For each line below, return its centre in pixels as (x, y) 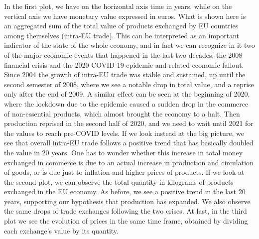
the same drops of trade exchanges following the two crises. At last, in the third (126, 211)
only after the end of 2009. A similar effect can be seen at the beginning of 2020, (127, 94)
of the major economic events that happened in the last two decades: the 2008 (123, 55)
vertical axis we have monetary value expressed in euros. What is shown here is (125, 16)
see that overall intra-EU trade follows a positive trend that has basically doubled (129, 143)
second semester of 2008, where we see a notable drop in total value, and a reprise (129, 84)
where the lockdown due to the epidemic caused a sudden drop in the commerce (126, 103)
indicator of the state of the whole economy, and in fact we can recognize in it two (129, 45)
